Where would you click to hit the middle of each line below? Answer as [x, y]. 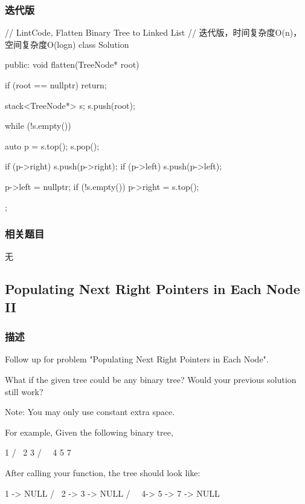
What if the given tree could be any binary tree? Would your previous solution [151, 379]
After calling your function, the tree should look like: [103, 472]
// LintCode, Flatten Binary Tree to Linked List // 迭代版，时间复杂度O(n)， [153, 32]
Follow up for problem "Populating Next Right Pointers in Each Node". [137, 359]
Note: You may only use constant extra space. [90, 412]
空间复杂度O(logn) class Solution [67, 44]
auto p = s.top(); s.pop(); [52, 146]
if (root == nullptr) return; [56, 85]
